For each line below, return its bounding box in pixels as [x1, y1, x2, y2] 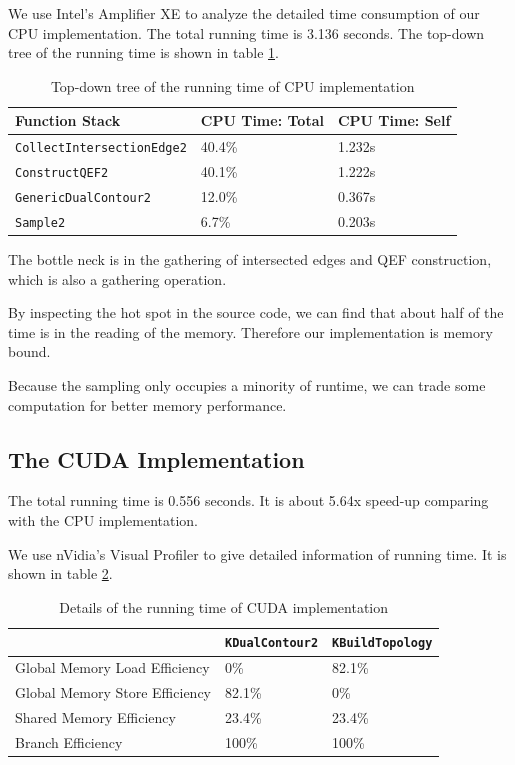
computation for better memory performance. [8, 394, 287, 415]
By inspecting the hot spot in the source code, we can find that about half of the [8, 302, 504, 323]
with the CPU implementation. [8, 510, 198, 531]
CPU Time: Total [200, 110, 324, 131]
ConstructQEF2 [15, 166, 109, 181]
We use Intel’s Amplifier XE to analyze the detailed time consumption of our [8, 3, 480, 23]
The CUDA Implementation [8, 443, 305, 474]
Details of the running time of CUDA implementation [59, 596, 389, 617]
